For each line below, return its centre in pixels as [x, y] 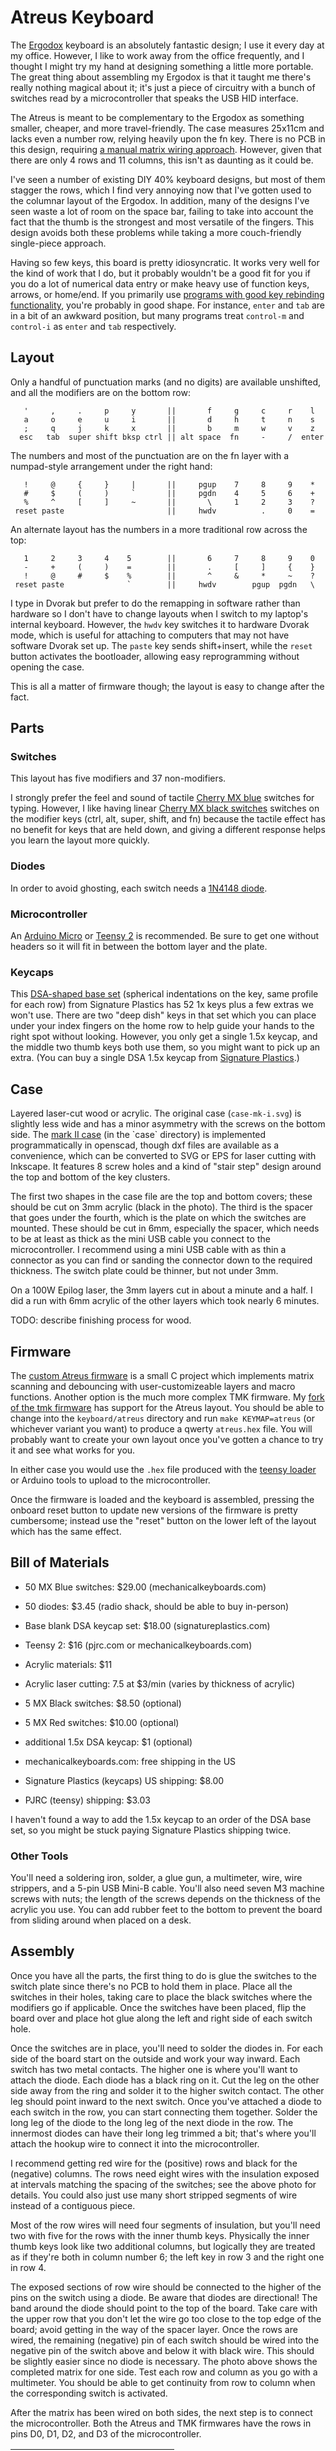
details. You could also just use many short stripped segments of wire [154, 2195]
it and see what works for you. [73, 1450]
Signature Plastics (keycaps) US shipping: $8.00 [124, 1780]
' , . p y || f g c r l [169, 411]
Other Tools [39, 1856]
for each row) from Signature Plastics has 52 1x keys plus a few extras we [162, 1005]
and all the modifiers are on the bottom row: [100, 392]
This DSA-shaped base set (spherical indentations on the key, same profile [164, 994]
